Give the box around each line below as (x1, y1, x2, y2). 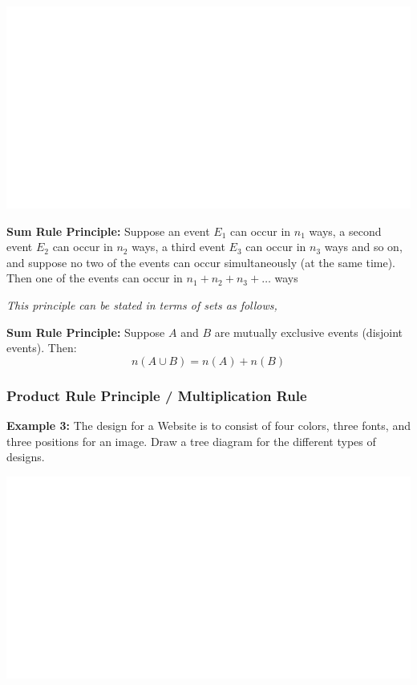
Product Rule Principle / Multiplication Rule (6, 385, 307, 405)
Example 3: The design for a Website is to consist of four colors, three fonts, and (6, 416, 411, 433)
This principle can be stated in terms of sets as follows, (6, 296, 277, 313)
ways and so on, (324, 238, 403, 255)
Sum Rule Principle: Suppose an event (6, 222, 210, 239)
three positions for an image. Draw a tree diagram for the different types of (6, 432, 376, 449)
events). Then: (6, 339, 77, 356)
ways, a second (309, 222, 382, 239)
